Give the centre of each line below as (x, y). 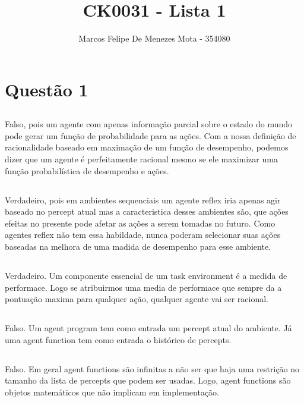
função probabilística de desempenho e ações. (87, 170)
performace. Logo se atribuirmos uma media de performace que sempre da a (143, 287)
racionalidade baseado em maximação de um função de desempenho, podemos (147, 147)
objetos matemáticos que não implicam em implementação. (112, 392)
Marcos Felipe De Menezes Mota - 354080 (154, 38)
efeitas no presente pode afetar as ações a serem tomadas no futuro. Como (140, 223)
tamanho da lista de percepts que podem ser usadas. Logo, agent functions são (148, 380)
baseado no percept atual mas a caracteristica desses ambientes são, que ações (147, 211)
